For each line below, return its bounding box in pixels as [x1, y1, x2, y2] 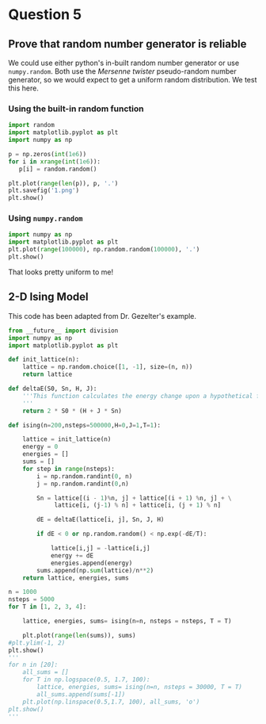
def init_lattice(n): [8, 355, 80, 364]
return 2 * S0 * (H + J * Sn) [22, 407, 123, 415]
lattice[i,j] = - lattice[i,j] [50, 545, 150, 553]
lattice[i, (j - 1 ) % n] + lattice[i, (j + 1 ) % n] [54, 501, 222, 509]
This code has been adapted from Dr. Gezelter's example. [8, 311, 196, 320]
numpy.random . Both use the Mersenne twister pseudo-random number [8, 67, 237, 76]
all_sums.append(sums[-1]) [36, 690, 126, 699]
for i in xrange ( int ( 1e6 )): [8, 157, 101, 166]
